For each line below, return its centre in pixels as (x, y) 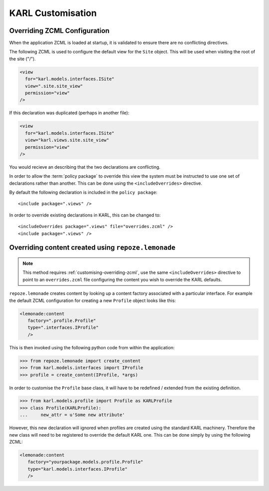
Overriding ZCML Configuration (59, 31)
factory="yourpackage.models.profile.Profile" (85, 462)
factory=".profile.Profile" (62, 320)
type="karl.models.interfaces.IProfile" (78, 469)
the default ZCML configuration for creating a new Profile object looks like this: (93, 300)
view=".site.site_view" (54, 86)
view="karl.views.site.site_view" (67, 140)
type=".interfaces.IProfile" (63, 328)
